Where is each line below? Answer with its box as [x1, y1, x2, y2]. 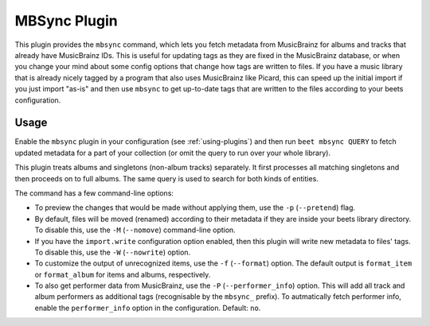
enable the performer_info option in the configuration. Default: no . [34, 303, 261, 312]
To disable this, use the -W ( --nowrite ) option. [34, 247, 191, 257]
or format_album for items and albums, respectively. [34, 270, 211, 279]
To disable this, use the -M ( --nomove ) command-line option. [34, 225, 236, 235]
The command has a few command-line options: [14, 188, 174, 198]
